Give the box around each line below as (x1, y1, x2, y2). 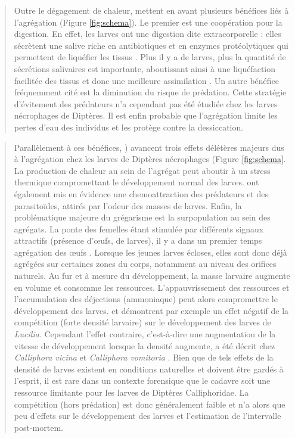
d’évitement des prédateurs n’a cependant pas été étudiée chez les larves (14, 97, 278, 110)
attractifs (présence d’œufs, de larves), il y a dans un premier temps (14, 234, 262, 247)
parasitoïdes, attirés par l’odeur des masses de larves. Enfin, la (14, 199, 242, 212)
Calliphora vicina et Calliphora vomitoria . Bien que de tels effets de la (14, 351, 274, 364)
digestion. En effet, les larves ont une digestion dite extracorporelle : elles (14, 27, 281, 40)
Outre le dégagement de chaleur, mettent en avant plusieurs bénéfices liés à (14, 4, 289, 16)
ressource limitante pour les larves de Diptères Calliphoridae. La (14, 386, 249, 398)
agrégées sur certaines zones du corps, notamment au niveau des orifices (14, 257, 277, 270)
